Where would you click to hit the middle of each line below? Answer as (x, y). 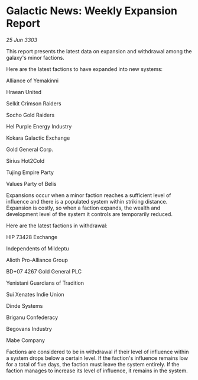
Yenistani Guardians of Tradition (45, 283)
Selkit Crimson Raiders (34, 103)
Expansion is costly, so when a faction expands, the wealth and (83, 208)
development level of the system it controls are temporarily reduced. (90, 214)
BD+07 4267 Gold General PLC (44, 271)
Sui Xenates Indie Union (35, 294)
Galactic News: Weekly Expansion (92, 11)
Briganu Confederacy (32, 317)
